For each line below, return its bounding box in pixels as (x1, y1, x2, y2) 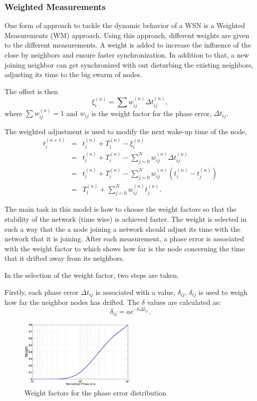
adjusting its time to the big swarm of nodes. (4, 69, 142, 80)
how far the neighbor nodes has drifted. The (4, 297, 140, 307)
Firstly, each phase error (4, 286, 79, 297)
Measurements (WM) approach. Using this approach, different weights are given (4, 30, 250, 40)
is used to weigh (198, 286, 248, 297)
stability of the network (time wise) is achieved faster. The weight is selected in (4, 213, 247, 224)
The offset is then (4, 86, 58, 96)
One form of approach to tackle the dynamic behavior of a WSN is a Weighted (4, 20, 246, 31)
